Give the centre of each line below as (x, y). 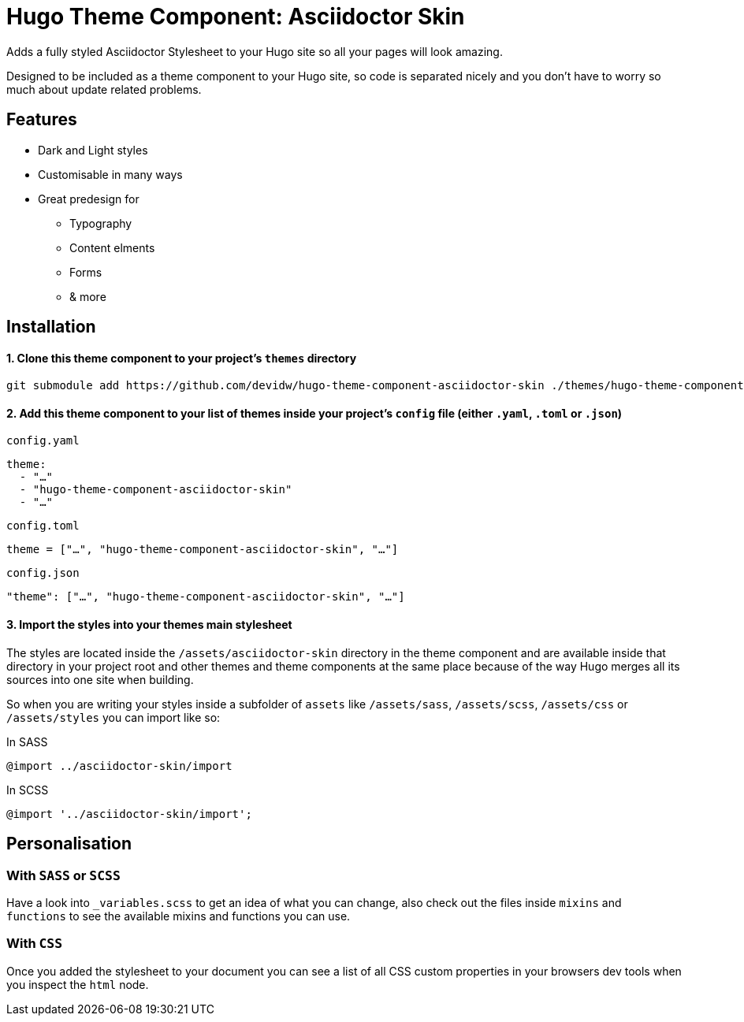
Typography (101, 223)
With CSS (35, 944)
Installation (51, 327)
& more (88, 296)
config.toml (43, 526)
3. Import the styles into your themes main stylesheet (149, 625)
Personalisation (69, 844)
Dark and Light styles (93, 150)
